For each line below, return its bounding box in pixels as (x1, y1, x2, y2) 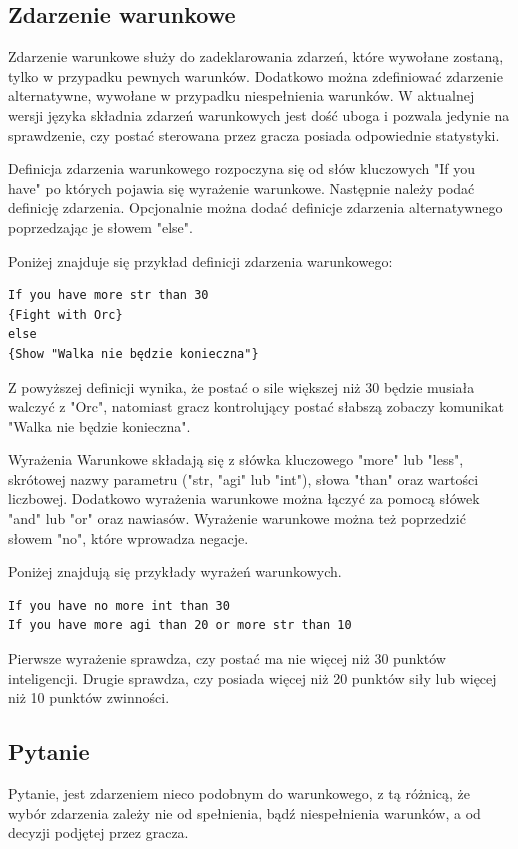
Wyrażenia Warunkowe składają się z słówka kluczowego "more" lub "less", (8, 449, 464, 470)
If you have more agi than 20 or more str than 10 (8, 618, 352, 633)
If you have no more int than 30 (8, 598, 230, 613)
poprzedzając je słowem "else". (8, 216, 193, 237)
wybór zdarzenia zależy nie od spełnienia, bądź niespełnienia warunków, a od (8, 802, 481, 823)
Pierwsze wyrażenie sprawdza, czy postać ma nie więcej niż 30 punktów (8, 648, 446, 669)
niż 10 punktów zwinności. (8, 687, 170, 708)
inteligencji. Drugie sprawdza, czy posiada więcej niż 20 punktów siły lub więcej (8, 667, 497, 688)
